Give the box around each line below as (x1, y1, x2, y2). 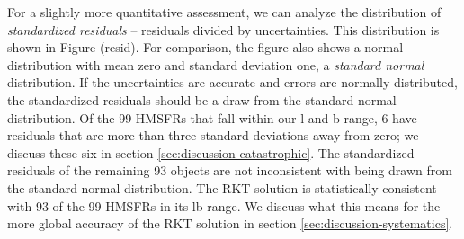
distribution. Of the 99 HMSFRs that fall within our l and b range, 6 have (7, 108, 417, 127)
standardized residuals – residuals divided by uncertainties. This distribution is (7, 20, 440, 39)
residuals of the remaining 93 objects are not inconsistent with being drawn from (7, 161, 452, 180)
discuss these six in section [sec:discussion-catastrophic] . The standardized (7, 143, 415, 162)
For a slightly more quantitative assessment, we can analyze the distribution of (7, 3, 442, 21)
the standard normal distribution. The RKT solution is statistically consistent (7, 178, 437, 197)
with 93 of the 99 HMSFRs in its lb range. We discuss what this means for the (7, 196, 441, 215)
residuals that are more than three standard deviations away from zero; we (7, 126, 419, 145)
